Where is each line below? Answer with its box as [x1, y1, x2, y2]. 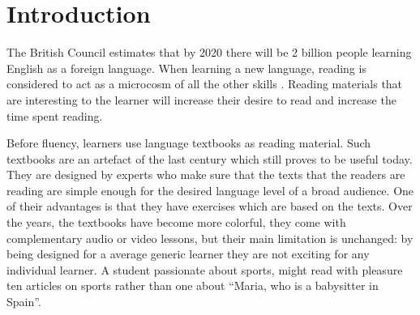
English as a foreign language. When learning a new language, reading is [6, 59, 366, 76]
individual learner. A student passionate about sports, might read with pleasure [6, 261, 403, 278]
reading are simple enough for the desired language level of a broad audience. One [6, 181, 414, 198]
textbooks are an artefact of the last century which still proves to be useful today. [6, 150, 413, 167]
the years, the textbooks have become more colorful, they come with [6, 214, 346, 231]
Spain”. [6, 293, 41, 310]
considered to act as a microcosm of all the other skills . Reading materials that [6, 75, 403, 92]
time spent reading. [6, 107, 103, 124]
